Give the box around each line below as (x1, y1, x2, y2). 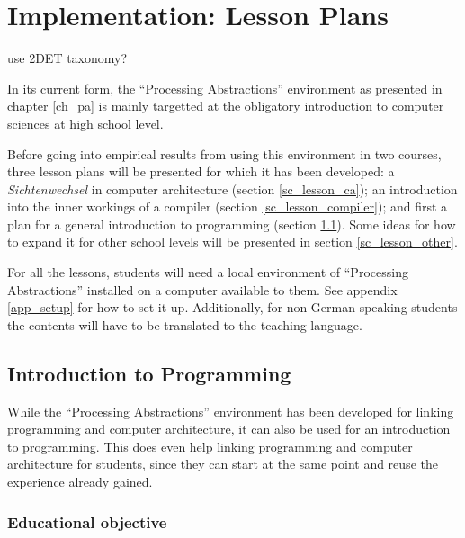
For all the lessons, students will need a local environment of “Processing (7, 263, 408, 282)
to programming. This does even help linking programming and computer (7, 436, 413, 455)
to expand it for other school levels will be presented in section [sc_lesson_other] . (7, 232, 458, 251)
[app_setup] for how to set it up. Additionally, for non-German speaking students (7, 298, 458, 317)
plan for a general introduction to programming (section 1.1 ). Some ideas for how (7, 214, 456, 233)
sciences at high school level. (7, 113, 164, 132)
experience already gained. (7, 472, 153, 491)
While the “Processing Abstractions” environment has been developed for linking (7, 401, 454, 420)
